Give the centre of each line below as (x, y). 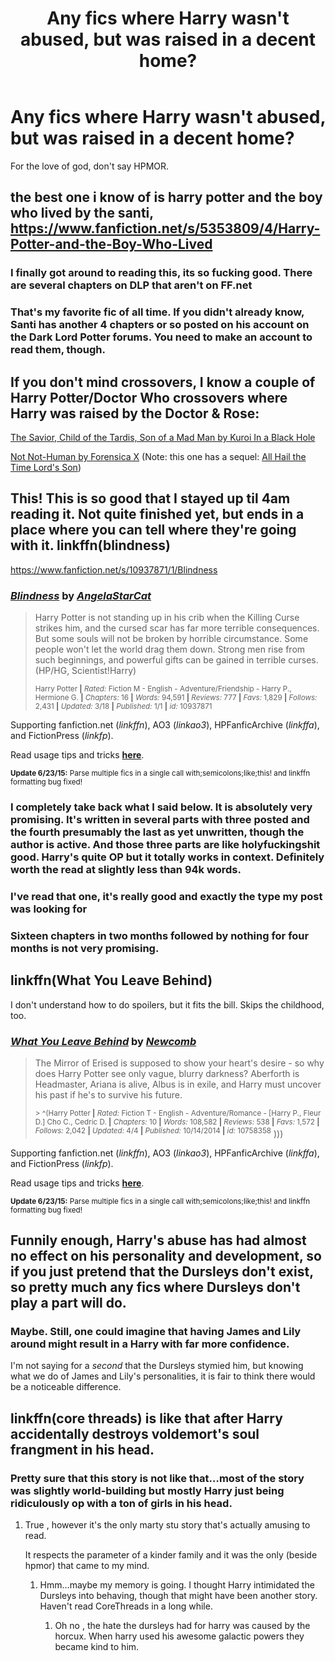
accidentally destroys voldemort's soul (135, 1433)
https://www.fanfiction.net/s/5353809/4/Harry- (165, 228)
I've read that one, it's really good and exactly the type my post (166, 896)
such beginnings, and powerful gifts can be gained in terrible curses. (176, 660)
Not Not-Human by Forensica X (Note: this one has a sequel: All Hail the (158, 456)
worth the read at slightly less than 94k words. (126, 870)
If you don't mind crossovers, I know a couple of (163, 382)
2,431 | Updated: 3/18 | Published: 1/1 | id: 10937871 (123, 707)
